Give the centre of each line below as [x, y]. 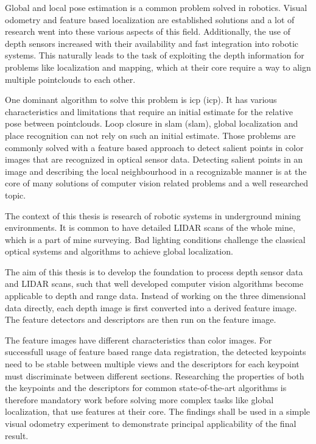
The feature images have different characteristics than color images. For [139, 340]
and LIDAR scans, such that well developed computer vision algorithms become [154, 284]
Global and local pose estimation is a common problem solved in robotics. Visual [156, 7]
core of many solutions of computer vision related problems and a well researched [156, 183]
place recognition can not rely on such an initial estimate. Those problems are [150, 135]
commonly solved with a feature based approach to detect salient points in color [154, 147]
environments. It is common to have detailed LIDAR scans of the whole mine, [150, 227]
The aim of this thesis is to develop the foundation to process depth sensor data [154, 271]
